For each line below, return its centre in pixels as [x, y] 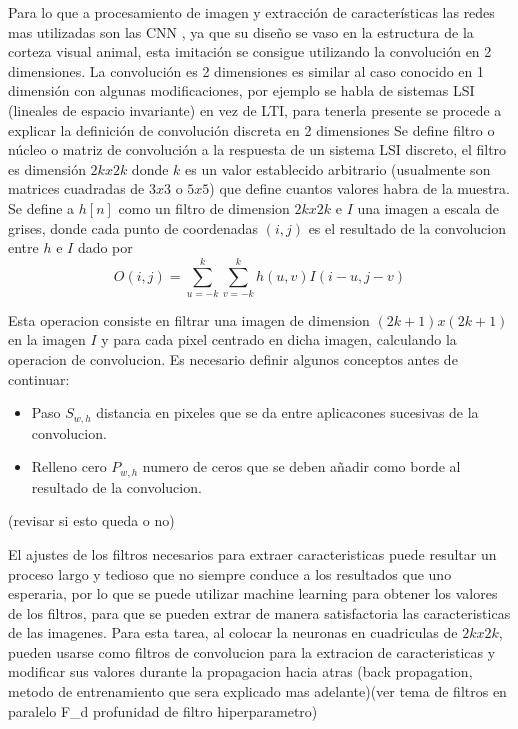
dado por [105, 247]
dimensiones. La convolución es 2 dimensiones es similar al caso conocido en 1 [246, 70]
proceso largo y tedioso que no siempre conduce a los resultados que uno [230, 573]
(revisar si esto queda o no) [91, 520]
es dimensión [47, 168]
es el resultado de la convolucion [407, 227]
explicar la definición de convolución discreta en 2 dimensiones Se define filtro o [251, 129]
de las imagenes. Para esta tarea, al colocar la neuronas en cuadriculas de [233, 632]
